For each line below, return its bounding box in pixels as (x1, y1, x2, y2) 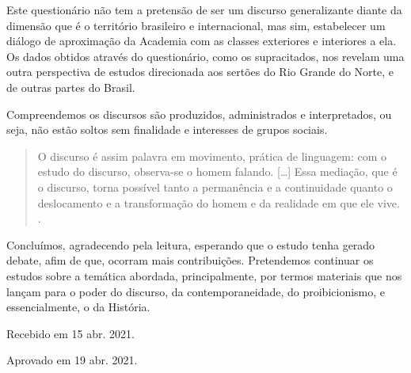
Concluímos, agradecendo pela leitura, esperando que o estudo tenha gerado (6, 236, 375, 253)
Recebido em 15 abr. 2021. (6, 325, 135, 341)
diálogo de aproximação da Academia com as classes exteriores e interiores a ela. (6, 32, 397, 49)
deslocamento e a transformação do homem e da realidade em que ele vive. (37, 194, 400, 211)
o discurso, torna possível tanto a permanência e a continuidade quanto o (37, 178, 393, 195)
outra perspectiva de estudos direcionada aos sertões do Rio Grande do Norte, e (6, 63, 394, 80)
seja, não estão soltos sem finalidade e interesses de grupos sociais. (6, 121, 328, 138)
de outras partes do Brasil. (6, 78, 135, 95)
